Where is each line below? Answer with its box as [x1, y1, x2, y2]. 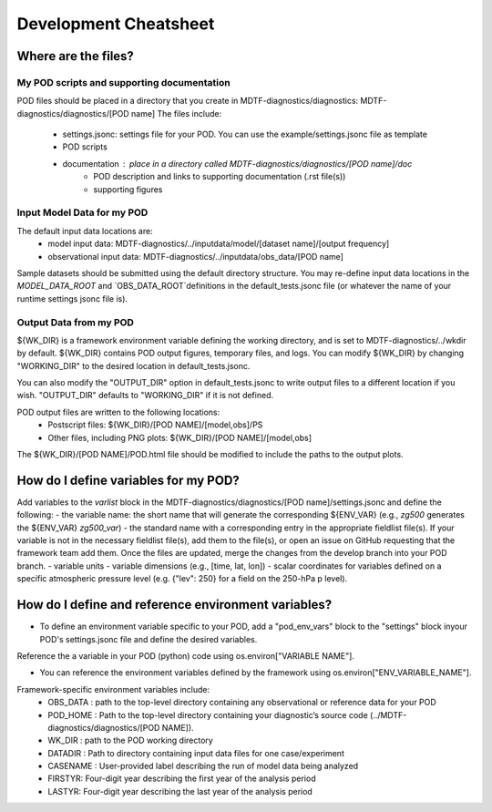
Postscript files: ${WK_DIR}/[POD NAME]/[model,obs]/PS [47, 419, 263, 430]
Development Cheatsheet [16, 14, 215, 34]
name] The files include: [130, 108, 222, 118]
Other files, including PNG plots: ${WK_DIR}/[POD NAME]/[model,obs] [47, 432, 313, 443]
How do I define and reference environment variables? [16, 597, 333, 612]
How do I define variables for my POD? [16, 472, 241, 488]
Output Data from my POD [16, 315, 134, 328]
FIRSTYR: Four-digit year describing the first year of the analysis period [47, 773, 316, 784]
